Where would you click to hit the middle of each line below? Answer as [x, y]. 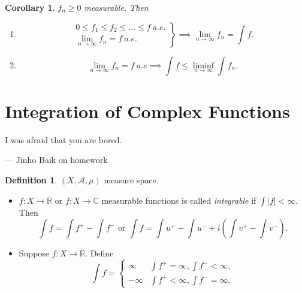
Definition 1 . [31, 179]
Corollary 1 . [30, 7]
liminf [203, 66]
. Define [99, 253]
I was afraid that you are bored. [64, 139]
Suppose [34, 253]
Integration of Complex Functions [147, 111]
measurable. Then [116, 7]
